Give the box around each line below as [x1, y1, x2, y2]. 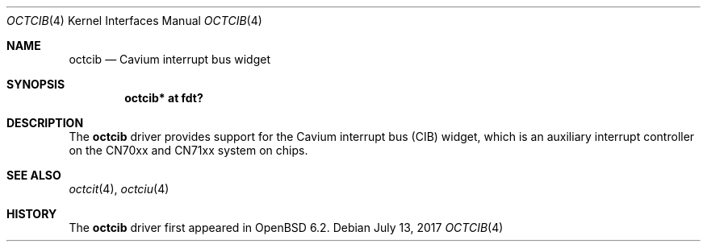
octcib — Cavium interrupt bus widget [69, 52, 271, 66]
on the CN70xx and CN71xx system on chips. [69, 143, 308, 157]
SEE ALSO [6, 168, 61, 182]
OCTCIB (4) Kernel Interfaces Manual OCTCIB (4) [6, 14, 262, 27]
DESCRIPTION [6, 116, 84, 130]
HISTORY [6, 207, 57, 221]
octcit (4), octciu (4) [69, 182, 169, 196]
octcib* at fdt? [124, 91, 203, 105]
